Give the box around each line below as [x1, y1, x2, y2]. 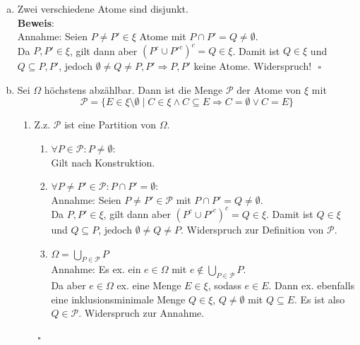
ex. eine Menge [116, 278, 181, 293]
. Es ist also [294, 291, 345, 306]
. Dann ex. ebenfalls [268, 278, 355, 293]
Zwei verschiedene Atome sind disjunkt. [17, 1, 188, 16]
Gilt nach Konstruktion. [51, 155, 155, 169]
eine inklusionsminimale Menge [51, 291, 186, 306]
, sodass [208, 278, 241, 293]
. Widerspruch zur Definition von [181, 222, 324, 236]
